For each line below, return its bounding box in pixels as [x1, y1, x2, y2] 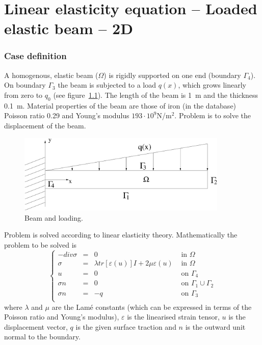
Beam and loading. [24, 212, 83, 223]
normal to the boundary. [4, 331, 81, 342]
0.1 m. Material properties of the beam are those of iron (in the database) [4, 100, 237, 111]
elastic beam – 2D [4, 18, 133, 39]
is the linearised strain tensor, [127, 311, 220, 322]
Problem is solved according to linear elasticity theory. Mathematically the [4, 229, 238, 240]
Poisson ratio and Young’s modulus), [4, 311, 119, 322]
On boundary [4, 79, 46, 90]
